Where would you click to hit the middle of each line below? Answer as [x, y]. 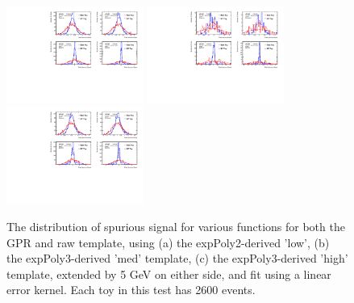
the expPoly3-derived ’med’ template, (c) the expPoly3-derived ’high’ [177, 258]
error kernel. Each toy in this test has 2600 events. [131, 290]
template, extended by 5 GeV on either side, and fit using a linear [169, 274]
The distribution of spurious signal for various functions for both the [176, 226]
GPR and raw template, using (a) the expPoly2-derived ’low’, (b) [168, 242]
